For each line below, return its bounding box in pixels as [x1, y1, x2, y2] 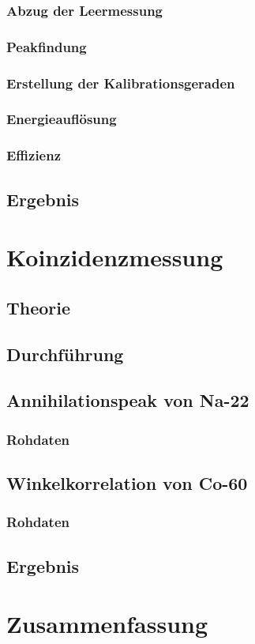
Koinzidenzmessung [6, 241, 223, 273]
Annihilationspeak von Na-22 [6, 388, 249, 412]
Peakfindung [6, 36, 87, 56]
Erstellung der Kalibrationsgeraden [6, 73, 235, 92]
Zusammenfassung [6, 608, 208, 640]
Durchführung [6, 341, 124, 366]
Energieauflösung [6, 109, 117, 129]
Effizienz [6, 145, 62, 165]
